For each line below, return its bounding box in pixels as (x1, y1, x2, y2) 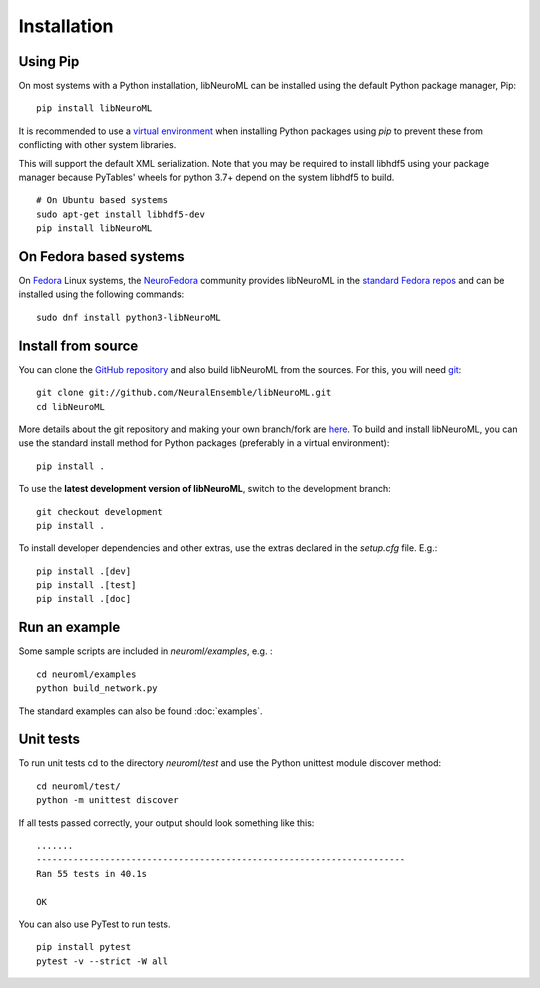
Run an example (18, 619, 121, 636)
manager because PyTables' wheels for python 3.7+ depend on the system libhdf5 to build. (18, 171, 395, 184)
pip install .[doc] (36, 593, 132, 605)
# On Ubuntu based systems (36, 195, 169, 206)
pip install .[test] (36, 580, 137, 591)
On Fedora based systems (18, 248, 185, 265)
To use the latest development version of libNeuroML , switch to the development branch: (18, 483, 392, 495)
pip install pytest (36, 941, 132, 953)
